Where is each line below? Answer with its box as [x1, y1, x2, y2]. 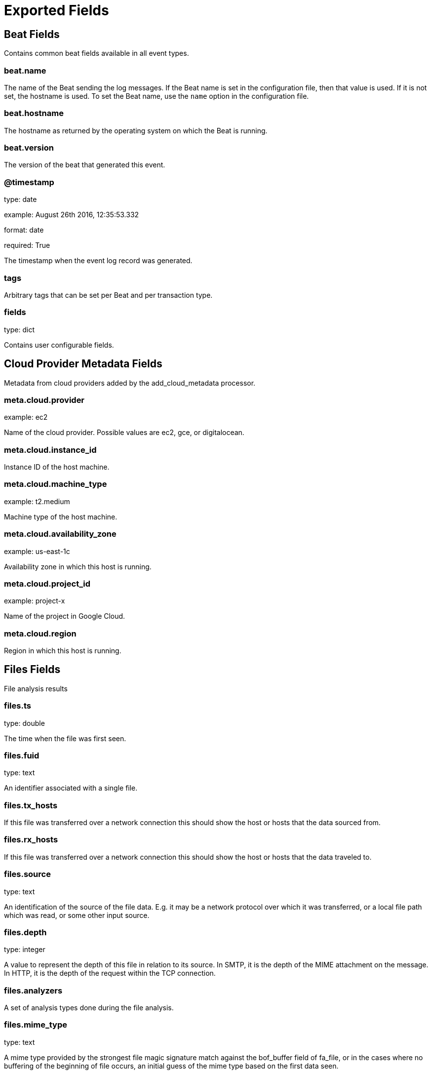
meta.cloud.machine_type [4, 479, 107, 489]
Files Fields [4, 663, 61, 676]
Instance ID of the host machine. [4, 463, 110, 472]
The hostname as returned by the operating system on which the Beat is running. [4, 126, 268, 135]
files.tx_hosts [4, 800, 58, 810]
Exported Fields [4, 2, 109, 19]
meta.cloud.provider [4, 395, 85, 405]
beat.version [4, 143, 54, 153]
